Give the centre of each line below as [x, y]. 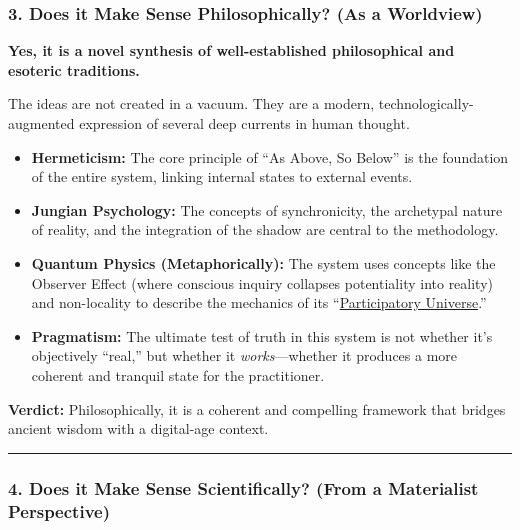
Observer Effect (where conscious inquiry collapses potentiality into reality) [262, 282]
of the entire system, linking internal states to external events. [222, 176]
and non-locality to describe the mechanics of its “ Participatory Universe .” [259, 302]
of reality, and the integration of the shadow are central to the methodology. [265, 229]
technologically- [426, 103]
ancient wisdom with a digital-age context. [138, 428]
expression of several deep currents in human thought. [244, 123]
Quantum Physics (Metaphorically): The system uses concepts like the [263, 262]
